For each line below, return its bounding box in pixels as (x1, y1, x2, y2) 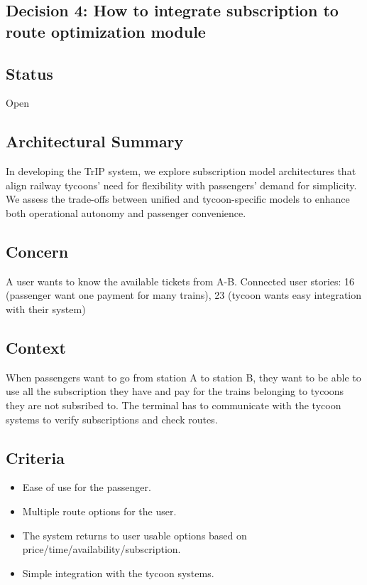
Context (6, 336, 66, 358)
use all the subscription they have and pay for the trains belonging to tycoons (6, 384, 344, 399)
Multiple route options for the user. (22, 503, 177, 518)
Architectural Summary (6, 130, 184, 152)
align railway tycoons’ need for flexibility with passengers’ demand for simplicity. (6, 177, 357, 192)
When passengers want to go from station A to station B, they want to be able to (6, 369, 361, 384)
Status (6, 62, 53, 84)
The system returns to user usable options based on (22, 527, 247, 542)
